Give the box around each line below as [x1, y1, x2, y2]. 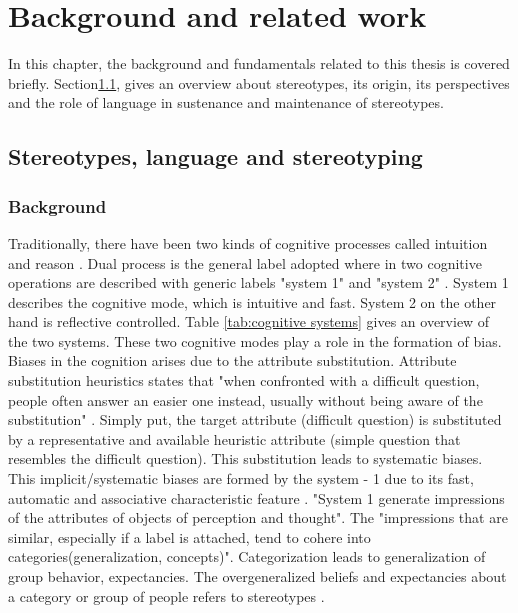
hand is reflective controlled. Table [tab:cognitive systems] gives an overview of [8, 311, 490, 332]
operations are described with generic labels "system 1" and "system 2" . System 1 [8, 272, 509, 293]
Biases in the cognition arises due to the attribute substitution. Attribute [8, 350, 457, 371]
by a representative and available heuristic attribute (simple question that [8, 428, 461, 449]
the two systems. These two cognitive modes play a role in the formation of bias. [8, 330, 502, 351]
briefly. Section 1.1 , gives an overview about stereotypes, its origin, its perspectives [8, 72, 510, 93]
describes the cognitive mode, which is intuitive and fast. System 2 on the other [8, 291, 497, 312]
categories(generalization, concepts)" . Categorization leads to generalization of [8, 546, 486, 567]
